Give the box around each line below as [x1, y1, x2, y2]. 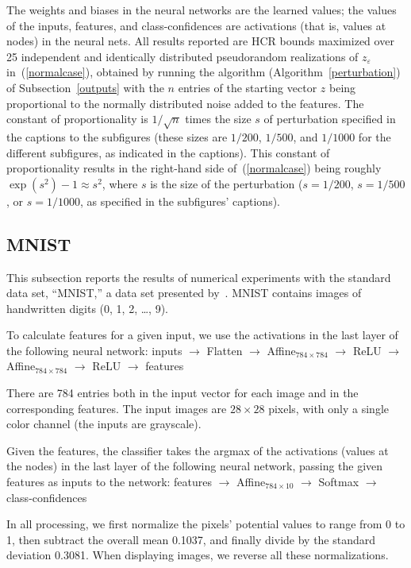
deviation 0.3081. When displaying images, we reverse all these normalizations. [6, 547, 389, 563]
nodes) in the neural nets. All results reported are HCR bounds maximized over [6, 33, 394, 49]
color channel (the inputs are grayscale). [6, 415, 202, 432]
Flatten [206, 342, 243, 358]
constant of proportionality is [6, 110, 148, 127]
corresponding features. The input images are [6, 400, 227, 416]
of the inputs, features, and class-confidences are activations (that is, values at [6, 17, 386, 33]
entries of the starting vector [178, 79, 317, 95]
